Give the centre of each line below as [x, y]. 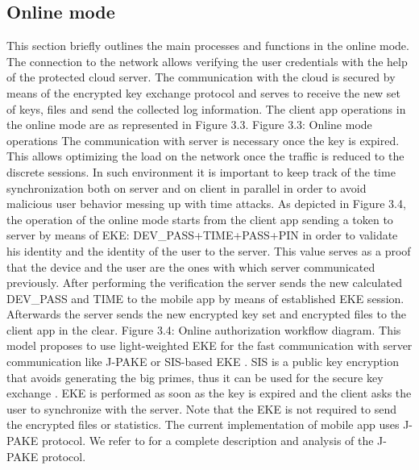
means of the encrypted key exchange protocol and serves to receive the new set [203, 92]
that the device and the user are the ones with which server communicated [191, 266]
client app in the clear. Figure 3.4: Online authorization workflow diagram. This [204, 329]
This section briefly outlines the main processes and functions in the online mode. [208, 46]
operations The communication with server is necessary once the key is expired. [203, 140]
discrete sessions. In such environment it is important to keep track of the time [201, 171]
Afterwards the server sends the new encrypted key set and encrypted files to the [207, 314]
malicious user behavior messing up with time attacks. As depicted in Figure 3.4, [206, 204]
